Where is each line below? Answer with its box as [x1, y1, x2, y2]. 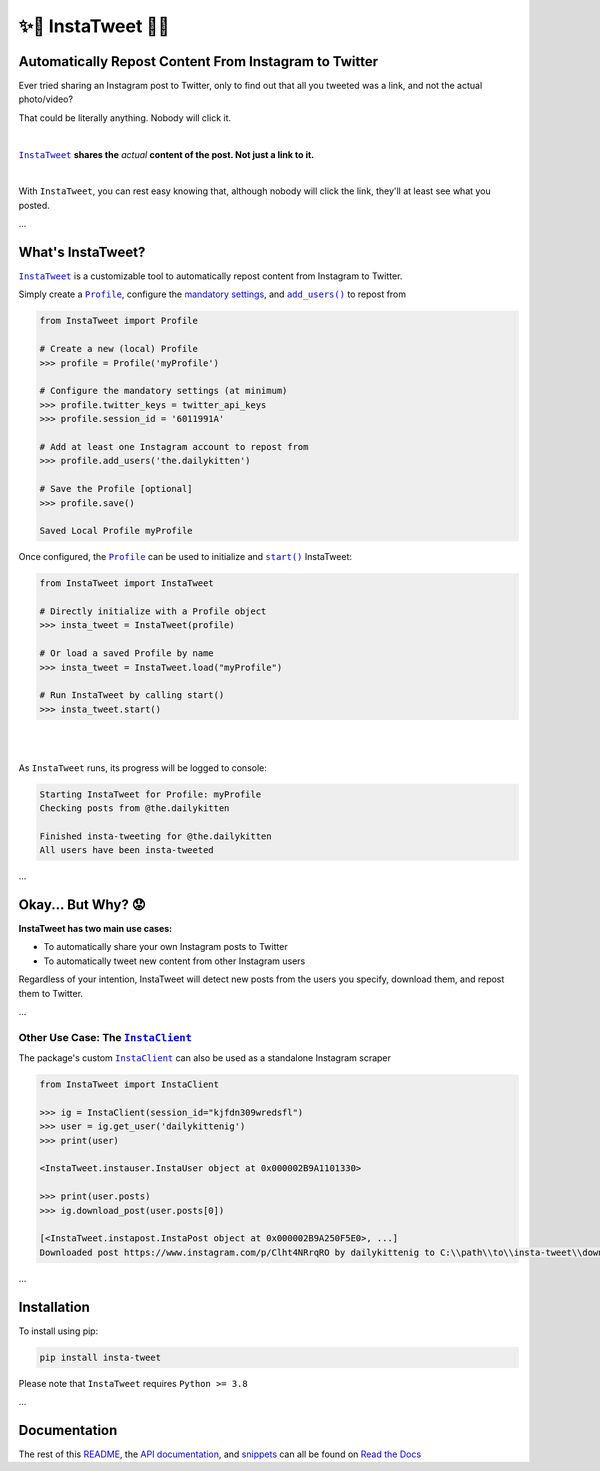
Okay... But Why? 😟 [18, 896, 146, 913]
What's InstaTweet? [18, 244, 146, 260]
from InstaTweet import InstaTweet [39, 578, 214, 589]
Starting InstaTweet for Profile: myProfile [39, 788, 262, 800]
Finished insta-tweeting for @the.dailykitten [39, 830, 272, 842]
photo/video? [18, 93, 74, 105]
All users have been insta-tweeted [39, 845, 214, 856]
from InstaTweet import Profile [39, 315, 199, 327]
